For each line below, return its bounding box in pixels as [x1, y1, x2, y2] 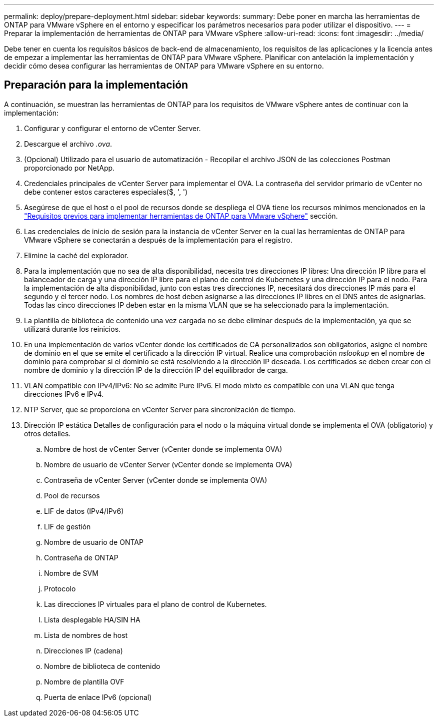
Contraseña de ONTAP [44, 553, 118, 562]
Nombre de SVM [44, 568, 98, 577]
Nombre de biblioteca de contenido [44, 661, 160, 670]
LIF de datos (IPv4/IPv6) [44, 506, 124, 515]
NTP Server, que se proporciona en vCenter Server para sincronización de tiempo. [24, 405, 296, 414]
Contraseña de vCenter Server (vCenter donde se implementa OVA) [44, 475, 267, 484]
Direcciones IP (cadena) [44, 646, 123, 655]
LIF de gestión [44, 522, 91, 531]
